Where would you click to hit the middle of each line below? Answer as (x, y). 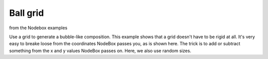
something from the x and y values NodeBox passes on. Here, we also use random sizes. (100, 51)
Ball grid (27, 13)
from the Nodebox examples (38, 28)
